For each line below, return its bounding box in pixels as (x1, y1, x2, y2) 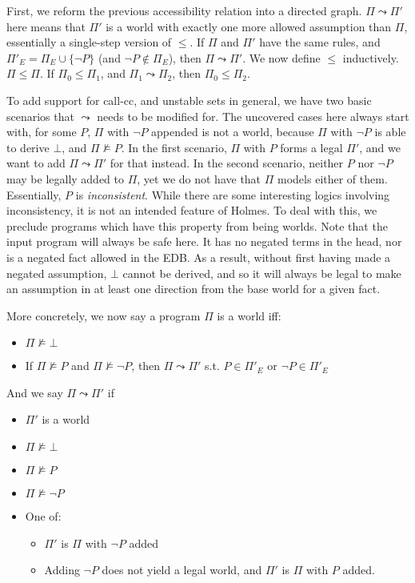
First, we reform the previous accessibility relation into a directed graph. (6, 2, 362, 18)
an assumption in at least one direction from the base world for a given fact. (6, 280, 381, 297)
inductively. (342, 49, 399, 66)
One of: (25, 508, 62, 525)
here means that (6, 18, 86, 34)
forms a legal (280, 139, 343, 155)
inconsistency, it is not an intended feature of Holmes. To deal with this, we (6, 202, 377, 219)
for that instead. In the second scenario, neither (110, 155, 344, 171)
